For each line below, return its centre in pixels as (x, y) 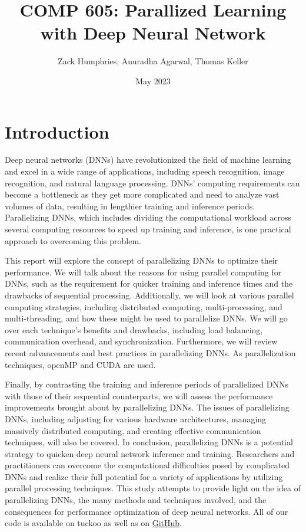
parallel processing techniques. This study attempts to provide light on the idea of (153, 488)
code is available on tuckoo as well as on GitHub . (93, 523)
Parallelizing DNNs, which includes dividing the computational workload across (148, 217)
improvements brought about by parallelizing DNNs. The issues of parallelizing (147, 407)
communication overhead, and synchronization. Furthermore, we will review (141, 341)
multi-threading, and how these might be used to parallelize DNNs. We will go (146, 318)
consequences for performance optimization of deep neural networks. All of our (147, 511)
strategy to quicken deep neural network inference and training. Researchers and (150, 453)
